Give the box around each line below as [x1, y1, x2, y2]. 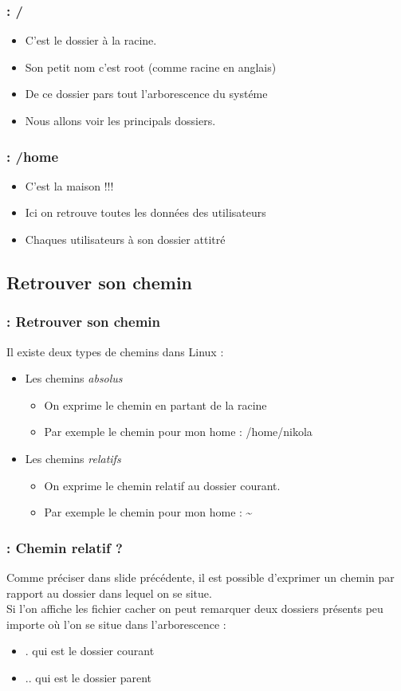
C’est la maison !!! [25, 177, 114, 194]
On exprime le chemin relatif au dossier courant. [44, 477, 281, 493]
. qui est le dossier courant [25, 642, 155, 659]
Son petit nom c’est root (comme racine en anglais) [25, 58, 277, 75]
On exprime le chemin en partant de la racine [44, 396, 267, 413]
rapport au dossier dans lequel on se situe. [6, 584, 212, 601]
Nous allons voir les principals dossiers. [25, 112, 216, 128]
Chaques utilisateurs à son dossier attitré [25, 231, 226, 247]
